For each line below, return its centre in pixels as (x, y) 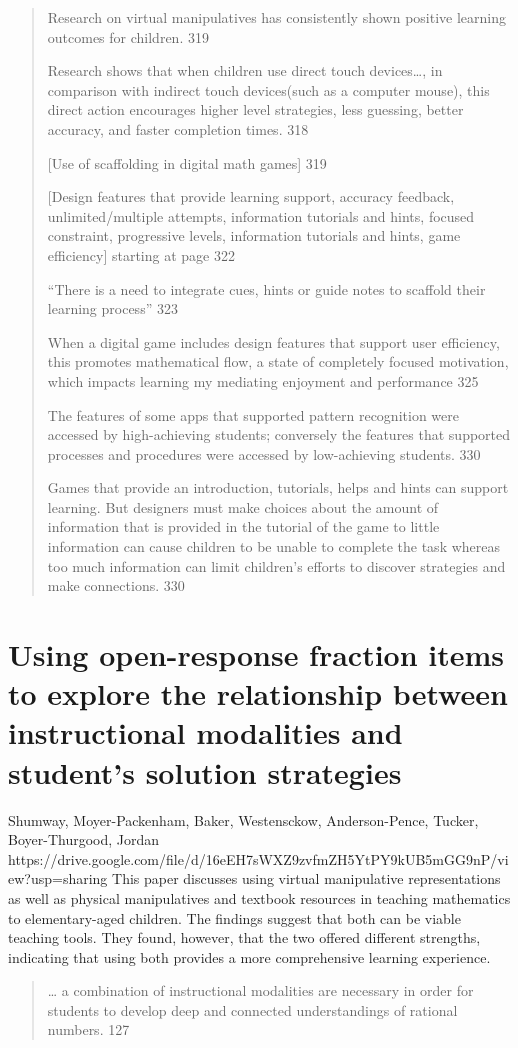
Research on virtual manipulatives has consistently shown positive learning (276, 17)
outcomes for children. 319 (128, 36)
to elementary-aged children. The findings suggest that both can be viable (234, 917)
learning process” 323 (112, 308)
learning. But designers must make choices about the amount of (243, 506)
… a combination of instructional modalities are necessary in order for (260, 990)
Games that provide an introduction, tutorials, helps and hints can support (278, 487)
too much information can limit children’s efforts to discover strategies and (276, 565)
